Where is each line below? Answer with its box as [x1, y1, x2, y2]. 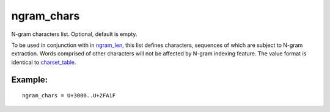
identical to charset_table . [11, 58, 76, 66]
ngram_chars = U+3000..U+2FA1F [22, 92, 116, 99]
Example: [11, 74, 48, 85]
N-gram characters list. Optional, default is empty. [11, 30, 137, 38]
